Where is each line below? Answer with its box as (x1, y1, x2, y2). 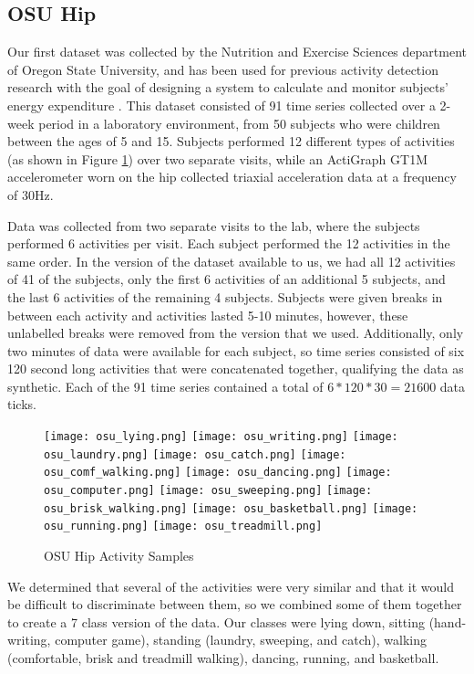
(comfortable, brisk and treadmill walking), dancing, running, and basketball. (7, 648, 439, 667)
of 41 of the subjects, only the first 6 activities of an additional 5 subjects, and (7, 269, 446, 289)
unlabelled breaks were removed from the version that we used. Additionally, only (7, 323, 464, 342)
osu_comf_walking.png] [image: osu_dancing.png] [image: (44, 466, 392, 479)
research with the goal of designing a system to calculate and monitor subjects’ (7, 78, 448, 97)
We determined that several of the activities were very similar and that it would (7, 576, 455, 595)
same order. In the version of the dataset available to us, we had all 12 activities (7, 251, 456, 270)
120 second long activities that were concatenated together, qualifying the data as (7, 359, 464, 378)
